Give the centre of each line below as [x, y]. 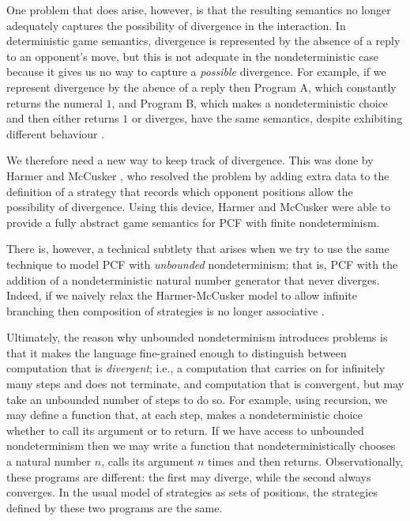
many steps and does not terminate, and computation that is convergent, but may [205, 384]
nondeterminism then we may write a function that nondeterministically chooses [201, 445]
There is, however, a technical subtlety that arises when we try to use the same [198, 249]
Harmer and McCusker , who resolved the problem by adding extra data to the [198, 175]
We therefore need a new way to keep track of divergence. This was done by [190, 160]
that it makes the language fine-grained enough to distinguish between [177, 352]
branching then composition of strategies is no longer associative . [166, 310]
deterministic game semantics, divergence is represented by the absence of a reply [203, 41]
